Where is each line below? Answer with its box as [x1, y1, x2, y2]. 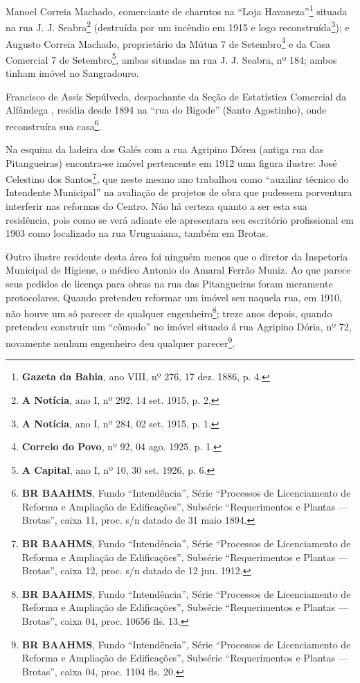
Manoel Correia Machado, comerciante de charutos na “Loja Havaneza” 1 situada [6, 2, 348, 18]
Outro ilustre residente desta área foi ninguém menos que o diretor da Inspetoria [6, 249, 348, 263]
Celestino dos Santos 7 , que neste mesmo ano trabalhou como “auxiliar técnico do [6, 170, 349, 186]
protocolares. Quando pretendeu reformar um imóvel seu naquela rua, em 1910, [6, 290, 342, 304]
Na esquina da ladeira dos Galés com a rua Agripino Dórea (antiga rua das [6, 142, 324, 157]
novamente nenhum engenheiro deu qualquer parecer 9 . [6, 334, 235, 350]
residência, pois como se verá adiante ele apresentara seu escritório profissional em [6, 212, 354, 227]
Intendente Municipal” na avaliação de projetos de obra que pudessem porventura [6, 185, 352, 199]
